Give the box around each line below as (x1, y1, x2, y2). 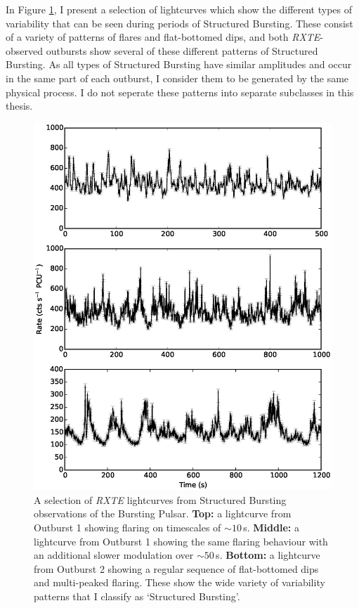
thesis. (6, 98, 33, 113)
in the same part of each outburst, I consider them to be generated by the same (6, 70, 349, 85)
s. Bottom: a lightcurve (216, 548, 320, 562)
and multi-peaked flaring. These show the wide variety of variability (34, 575, 325, 590)
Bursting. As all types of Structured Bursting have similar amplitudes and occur (6, 57, 352, 72)
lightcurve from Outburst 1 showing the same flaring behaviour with (34, 533, 328, 548)
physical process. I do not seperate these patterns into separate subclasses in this (6, 84, 354, 99)
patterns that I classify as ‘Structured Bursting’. (34, 588, 240, 603)
